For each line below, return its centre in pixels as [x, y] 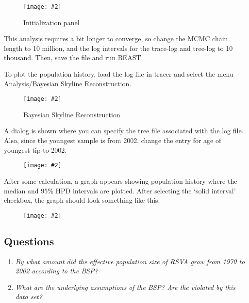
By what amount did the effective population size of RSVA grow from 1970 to [130, 261]
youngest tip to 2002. [35, 150]
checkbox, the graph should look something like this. [82, 200]
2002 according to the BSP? [57, 271]
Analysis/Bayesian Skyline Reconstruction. [68, 83]
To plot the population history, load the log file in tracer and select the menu [119, 74]
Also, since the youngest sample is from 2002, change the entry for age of [113, 140]
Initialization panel [51, 22]
